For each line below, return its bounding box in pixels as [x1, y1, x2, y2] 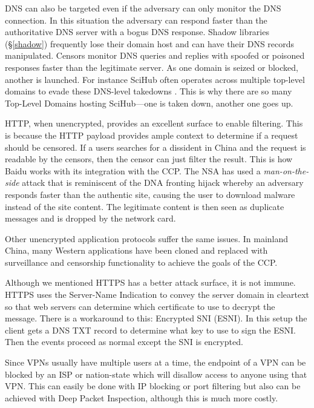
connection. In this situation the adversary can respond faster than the [5, 13, 267, 26]
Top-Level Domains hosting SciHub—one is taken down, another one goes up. [5, 96, 293, 109]
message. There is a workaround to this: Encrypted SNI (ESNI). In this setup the [5, 312, 307, 324]
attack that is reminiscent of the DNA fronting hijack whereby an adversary [22, 176, 304, 189]
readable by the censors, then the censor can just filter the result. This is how [5, 153, 293, 165]
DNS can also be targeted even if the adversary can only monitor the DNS [5, 2, 281, 14]
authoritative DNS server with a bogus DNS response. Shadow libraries [5, 25, 269, 38]
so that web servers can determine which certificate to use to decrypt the [5, 300, 275, 312]
